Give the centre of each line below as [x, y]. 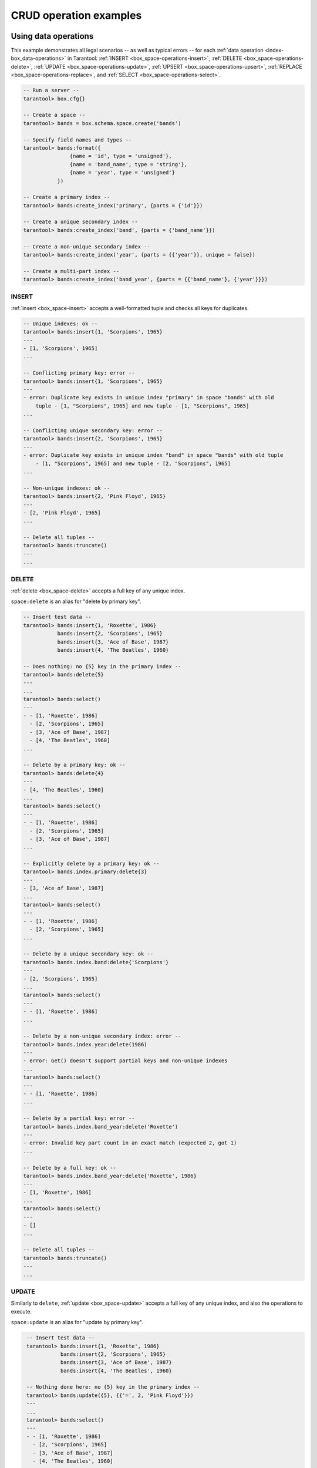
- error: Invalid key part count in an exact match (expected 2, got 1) [130, 1143]
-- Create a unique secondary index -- [80, 222]
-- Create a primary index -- [67, 197]
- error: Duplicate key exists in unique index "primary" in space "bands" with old [149, 398]
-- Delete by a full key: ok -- [70, 1168]
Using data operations [52, 36]
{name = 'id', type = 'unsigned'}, [121, 156]
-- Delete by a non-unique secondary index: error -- [102, 1036]
